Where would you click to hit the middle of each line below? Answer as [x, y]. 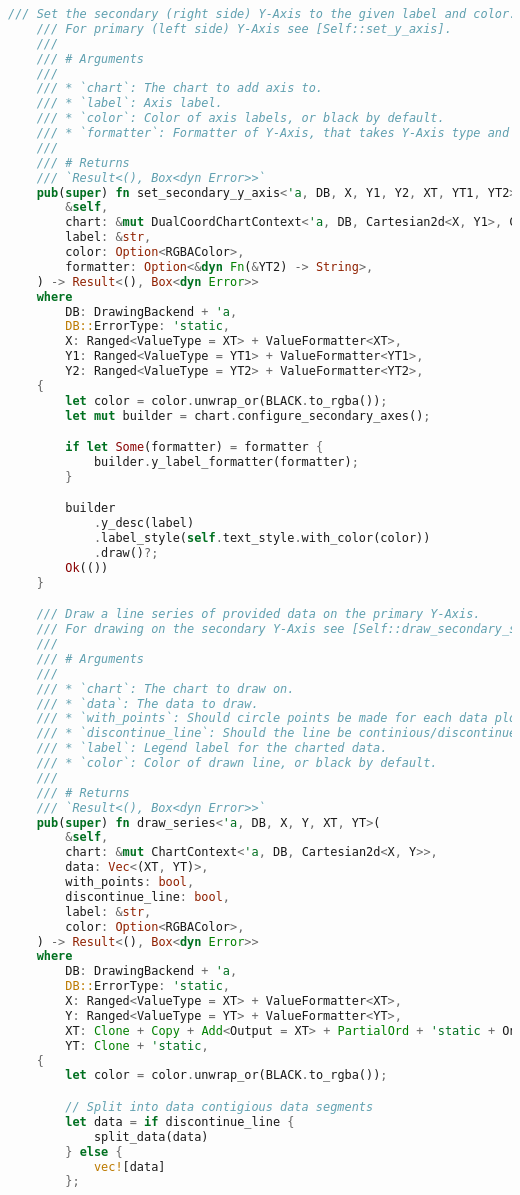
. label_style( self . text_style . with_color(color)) [262, 538]
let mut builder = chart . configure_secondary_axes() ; [248, 415]
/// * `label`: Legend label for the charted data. [212, 748]
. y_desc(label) [144, 523]
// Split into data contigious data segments [219, 1107]
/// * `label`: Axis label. [129, 103]
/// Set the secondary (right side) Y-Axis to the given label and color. [262, 14]
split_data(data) [151, 1136]
